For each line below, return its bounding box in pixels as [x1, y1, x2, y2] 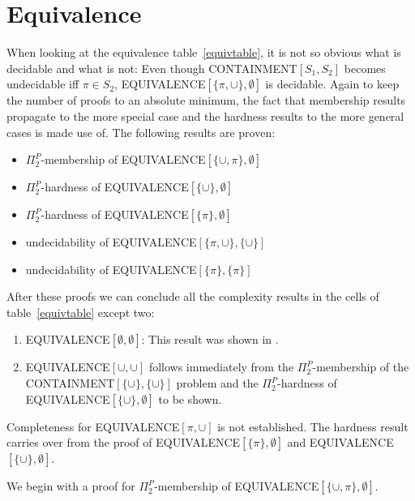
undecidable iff [6, 75, 79, 92]
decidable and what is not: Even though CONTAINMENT [6, 59, 297, 76]
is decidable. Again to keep [265, 75, 400, 92]
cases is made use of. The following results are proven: [6, 123, 276, 140]
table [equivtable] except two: [6, 303, 155, 320]
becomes [344, 59, 386, 76]
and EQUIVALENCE [287, 434, 394, 451]
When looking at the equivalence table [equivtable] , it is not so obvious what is [6, 44, 401, 61]
